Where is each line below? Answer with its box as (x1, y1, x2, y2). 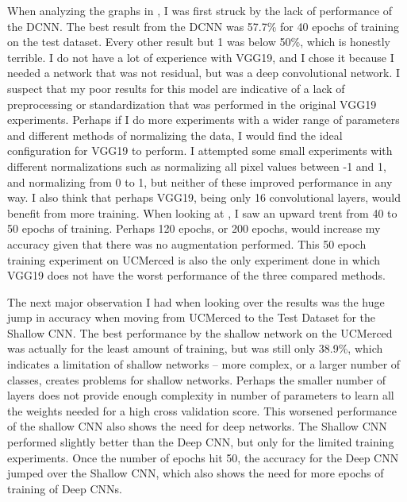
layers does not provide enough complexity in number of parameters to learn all (7, 387, 394, 404)
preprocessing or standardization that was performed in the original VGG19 (7, 95, 377, 112)
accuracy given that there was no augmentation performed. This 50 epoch (7, 235, 367, 252)
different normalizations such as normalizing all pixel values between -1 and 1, (7, 157, 386, 174)
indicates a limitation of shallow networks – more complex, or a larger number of (7, 356, 401, 373)
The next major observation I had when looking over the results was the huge (7, 293, 385, 310)
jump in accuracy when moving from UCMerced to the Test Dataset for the (7, 309, 376, 326)
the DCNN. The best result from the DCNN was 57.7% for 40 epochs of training (7, 17, 399, 34)
